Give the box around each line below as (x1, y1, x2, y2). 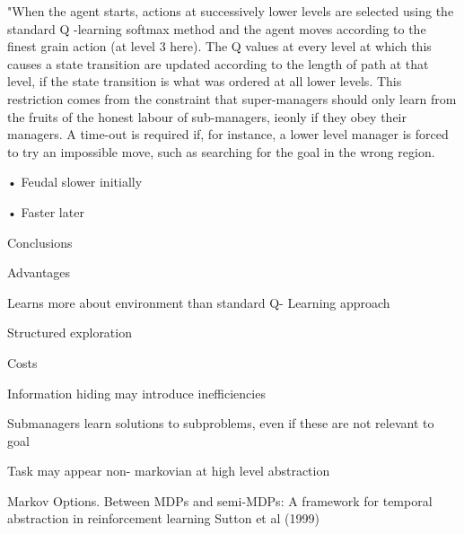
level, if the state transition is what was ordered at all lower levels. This (7, 72, 402, 91)
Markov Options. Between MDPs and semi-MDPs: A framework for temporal (7, 491, 433, 510)
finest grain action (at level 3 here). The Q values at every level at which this (7, 37, 432, 56)
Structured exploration (7, 323, 132, 342)
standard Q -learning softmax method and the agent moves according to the (7, 19, 426, 38)
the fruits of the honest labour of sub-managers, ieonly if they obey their (7, 107, 407, 126)
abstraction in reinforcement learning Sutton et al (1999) (7, 509, 320, 528)
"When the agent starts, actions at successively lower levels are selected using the (7, 2, 454, 20)
